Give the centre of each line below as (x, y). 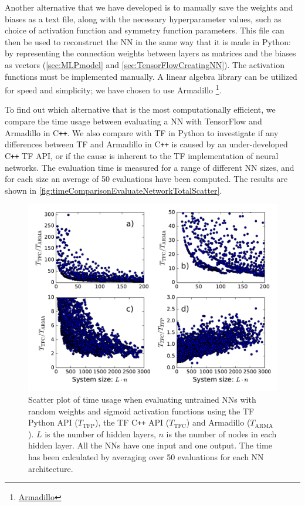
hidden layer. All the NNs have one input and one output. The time (150, 445)
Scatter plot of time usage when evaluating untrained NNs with (142, 399)
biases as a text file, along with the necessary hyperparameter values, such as (143, 18)
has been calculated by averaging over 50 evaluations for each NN (146, 456)
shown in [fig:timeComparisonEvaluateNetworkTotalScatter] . (113, 190)
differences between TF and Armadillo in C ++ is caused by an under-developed (146, 144)
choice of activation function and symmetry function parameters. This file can (145, 30)
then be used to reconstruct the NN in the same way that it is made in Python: (148, 41)
